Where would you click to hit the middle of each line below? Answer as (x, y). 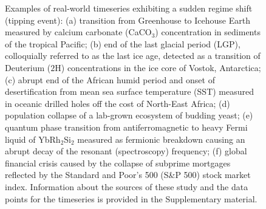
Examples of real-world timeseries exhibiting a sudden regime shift (129, 8)
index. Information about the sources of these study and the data (127, 186)
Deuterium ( (28, 67)
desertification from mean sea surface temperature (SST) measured (130, 91)
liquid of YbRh (33, 139)
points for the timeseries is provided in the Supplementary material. (131, 198)
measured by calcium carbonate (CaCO (78, 32)
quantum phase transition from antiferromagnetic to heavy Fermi (126, 127)
